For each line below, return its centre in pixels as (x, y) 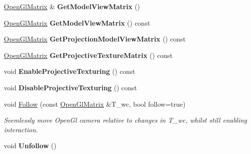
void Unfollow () (30, 146)
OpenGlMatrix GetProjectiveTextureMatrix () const (88, 55)
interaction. (21, 129)
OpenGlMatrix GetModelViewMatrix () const (77, 22)
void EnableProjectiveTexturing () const (70, 71)
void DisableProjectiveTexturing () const (71, 87)
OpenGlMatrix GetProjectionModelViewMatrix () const (95, 39)
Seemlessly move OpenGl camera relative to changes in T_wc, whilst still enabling (125, 120)
